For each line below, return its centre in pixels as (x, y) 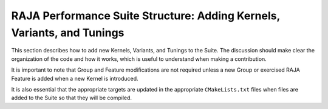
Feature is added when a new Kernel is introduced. (75, 78)
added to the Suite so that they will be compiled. (72, 98)
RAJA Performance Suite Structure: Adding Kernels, (146, 16)
